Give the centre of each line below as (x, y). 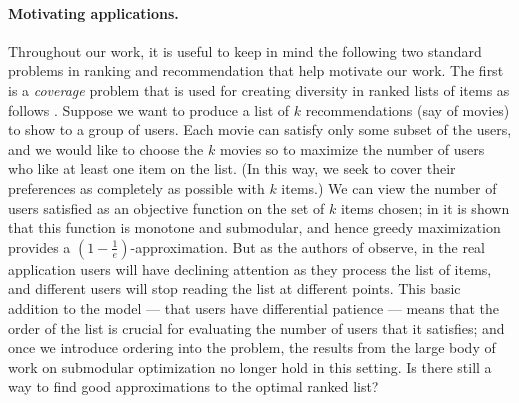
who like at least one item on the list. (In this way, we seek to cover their (232, 168)
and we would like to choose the (106, 148)
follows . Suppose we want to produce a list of (149, 109)
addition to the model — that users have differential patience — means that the (254, 307)
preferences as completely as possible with (136, 187)
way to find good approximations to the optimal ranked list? (193, 386)
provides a (39, 246)
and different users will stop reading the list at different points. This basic (234, 288)
